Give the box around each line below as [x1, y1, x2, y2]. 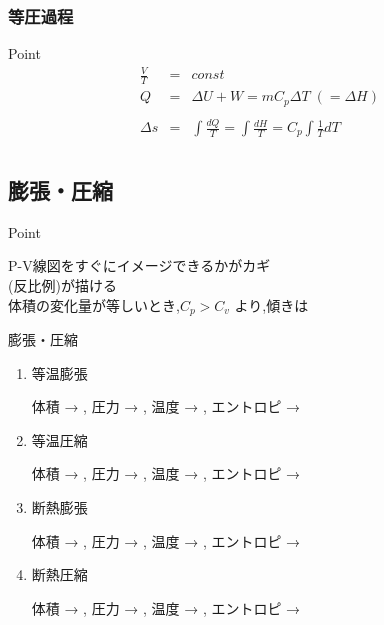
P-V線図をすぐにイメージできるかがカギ [8, 255, 271, 276]
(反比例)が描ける [8, 274, 117, 295]
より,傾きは [234, 294, 309, 315]
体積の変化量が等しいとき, [8, 294, 180, 315]
